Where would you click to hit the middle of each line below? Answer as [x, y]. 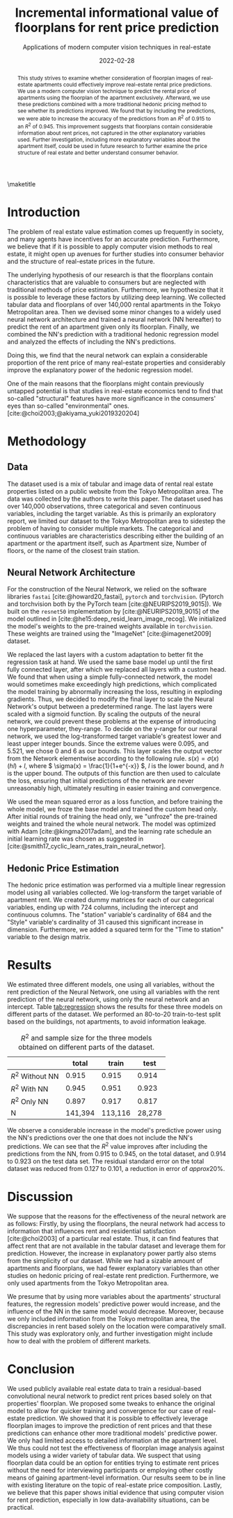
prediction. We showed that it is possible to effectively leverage [118, 1418]
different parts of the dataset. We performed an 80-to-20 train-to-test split [114, 1015]
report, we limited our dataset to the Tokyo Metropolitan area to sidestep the [116, 521]
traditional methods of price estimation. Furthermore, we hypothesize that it [115, 289]
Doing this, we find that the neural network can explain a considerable [107, 355]
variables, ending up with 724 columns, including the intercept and [103, 907]
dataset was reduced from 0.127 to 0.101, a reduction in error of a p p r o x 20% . [116, 1169]
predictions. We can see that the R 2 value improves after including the [107, 1146]
